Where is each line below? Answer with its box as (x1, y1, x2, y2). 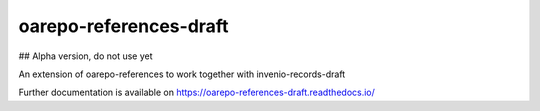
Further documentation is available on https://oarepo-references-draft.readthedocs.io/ (18, 86, 375, 99)
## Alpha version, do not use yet (18, 50, 154, 62)
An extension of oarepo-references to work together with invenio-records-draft (18, 68, 346, 80)
